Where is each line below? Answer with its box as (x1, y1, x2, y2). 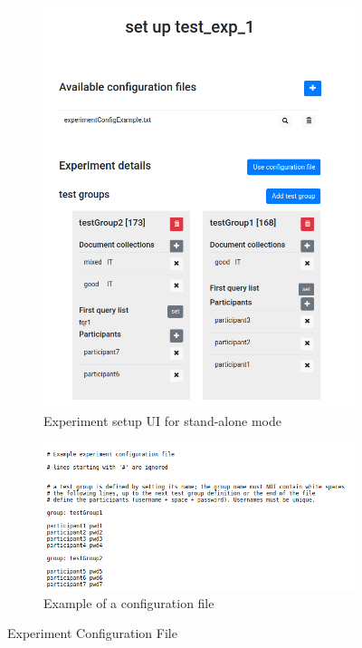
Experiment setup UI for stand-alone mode (43, 411, 281, 430)
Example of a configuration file (43, 593, 214, 612)
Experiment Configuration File (7, 624, 177, 643)
